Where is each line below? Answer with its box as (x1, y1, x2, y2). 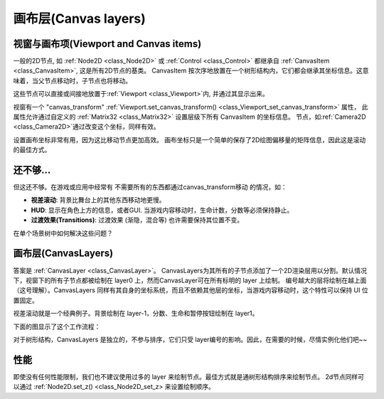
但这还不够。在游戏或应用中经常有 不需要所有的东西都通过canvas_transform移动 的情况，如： (13, 183, 287, 191)
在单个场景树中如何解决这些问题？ (13, 228, 113, 238)
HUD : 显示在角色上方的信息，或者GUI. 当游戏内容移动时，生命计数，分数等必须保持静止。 (31, 206, 294, 214)
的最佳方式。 (13, 146, 51, 154)
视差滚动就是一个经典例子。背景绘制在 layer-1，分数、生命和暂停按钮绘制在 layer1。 (13, 309, 259, 318)
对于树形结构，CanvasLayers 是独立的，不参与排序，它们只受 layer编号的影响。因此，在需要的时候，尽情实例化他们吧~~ (13, 335, 368, 344)
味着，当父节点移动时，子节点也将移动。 (13, 76, 132, 85)
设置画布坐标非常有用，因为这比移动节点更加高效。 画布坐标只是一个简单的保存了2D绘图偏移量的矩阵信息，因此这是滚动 (13, 135, 366, 144)
